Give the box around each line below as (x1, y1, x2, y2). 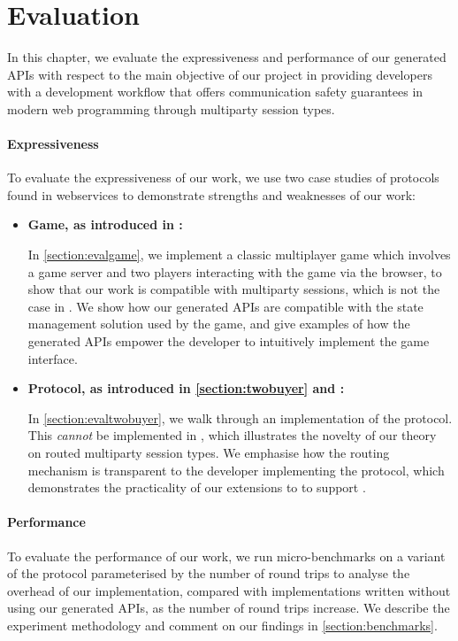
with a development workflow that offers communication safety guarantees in (7, 82, 424, 101)
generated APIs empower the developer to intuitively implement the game (27, 332, 430, 351)
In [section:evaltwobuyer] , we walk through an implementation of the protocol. (27, 408, 453, 427)
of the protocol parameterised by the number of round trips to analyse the (7, 564, 410, 583)
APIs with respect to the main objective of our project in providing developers (7, 65, 432, 83)
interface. (27, 349, 78, 367)
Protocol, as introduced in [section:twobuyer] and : (27, 379, 345, 398)
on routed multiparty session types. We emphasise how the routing (27, 444, 390, 462)
